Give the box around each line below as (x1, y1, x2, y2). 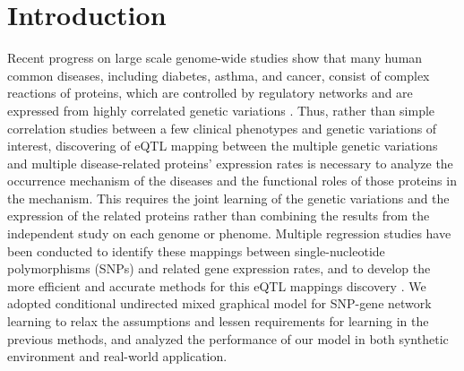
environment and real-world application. (7, 347, 228, 366)
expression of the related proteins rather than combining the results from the (7, 206, 430, 225)
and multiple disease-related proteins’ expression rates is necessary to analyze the (7, 153, 453, 172)
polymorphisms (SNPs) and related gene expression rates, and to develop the (7, 259, 431, 278)
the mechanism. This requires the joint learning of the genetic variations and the (7, 188, 450, 207)
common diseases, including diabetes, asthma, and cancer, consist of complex (7, 65, 430, 84)
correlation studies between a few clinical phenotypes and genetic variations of (7, 118, 437, 137)
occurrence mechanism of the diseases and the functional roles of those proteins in (7, 171, 457, 190)
